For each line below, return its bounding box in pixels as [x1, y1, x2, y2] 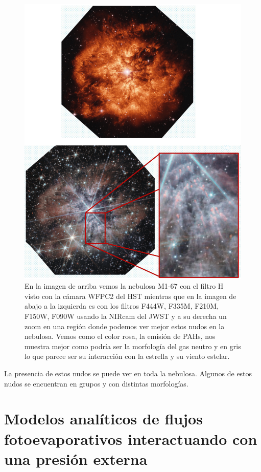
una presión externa [4, 448, 148, 469]
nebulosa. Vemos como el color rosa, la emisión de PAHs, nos [25, 331, 216, 341]
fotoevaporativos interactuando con [4, 428, 257, 449]
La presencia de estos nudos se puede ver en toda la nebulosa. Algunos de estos [4, 368, 252, 379]
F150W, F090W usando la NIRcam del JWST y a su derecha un [25, 311, 227, 321]
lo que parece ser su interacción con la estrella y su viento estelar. [25, 351, 230, 361]
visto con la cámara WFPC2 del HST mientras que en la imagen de [25, 290, 236, 301]
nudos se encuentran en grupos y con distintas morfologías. [4, 378, 188, 389]
